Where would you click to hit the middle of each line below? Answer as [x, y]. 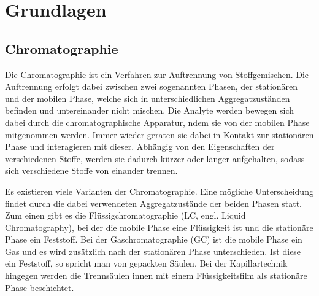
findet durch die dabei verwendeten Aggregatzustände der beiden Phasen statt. [153, 203]
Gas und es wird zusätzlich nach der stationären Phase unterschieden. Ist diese [153, 251]
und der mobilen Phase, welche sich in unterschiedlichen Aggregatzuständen [148, 98]
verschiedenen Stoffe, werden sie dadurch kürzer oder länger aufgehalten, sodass [155, 158]
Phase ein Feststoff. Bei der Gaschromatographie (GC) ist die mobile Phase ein [154, 239]
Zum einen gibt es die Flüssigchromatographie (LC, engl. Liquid [125, 215]
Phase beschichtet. [40, 287]
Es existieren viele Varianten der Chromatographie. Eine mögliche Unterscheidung [159, 191]
